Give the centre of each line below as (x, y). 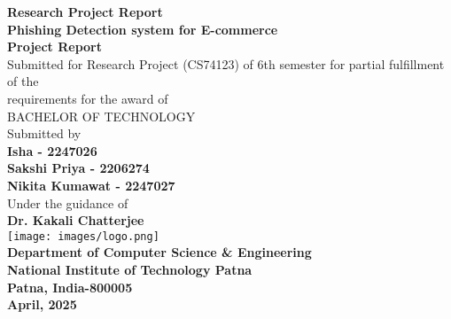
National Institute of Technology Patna (130, 269)
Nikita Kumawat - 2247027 (91, 185)
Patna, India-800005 (70, 287)
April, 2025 (42, 304)
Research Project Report (85, 12)
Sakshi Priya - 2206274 (78, 168)
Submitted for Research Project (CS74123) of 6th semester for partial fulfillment (226, 63)
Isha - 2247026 (52, 150)
